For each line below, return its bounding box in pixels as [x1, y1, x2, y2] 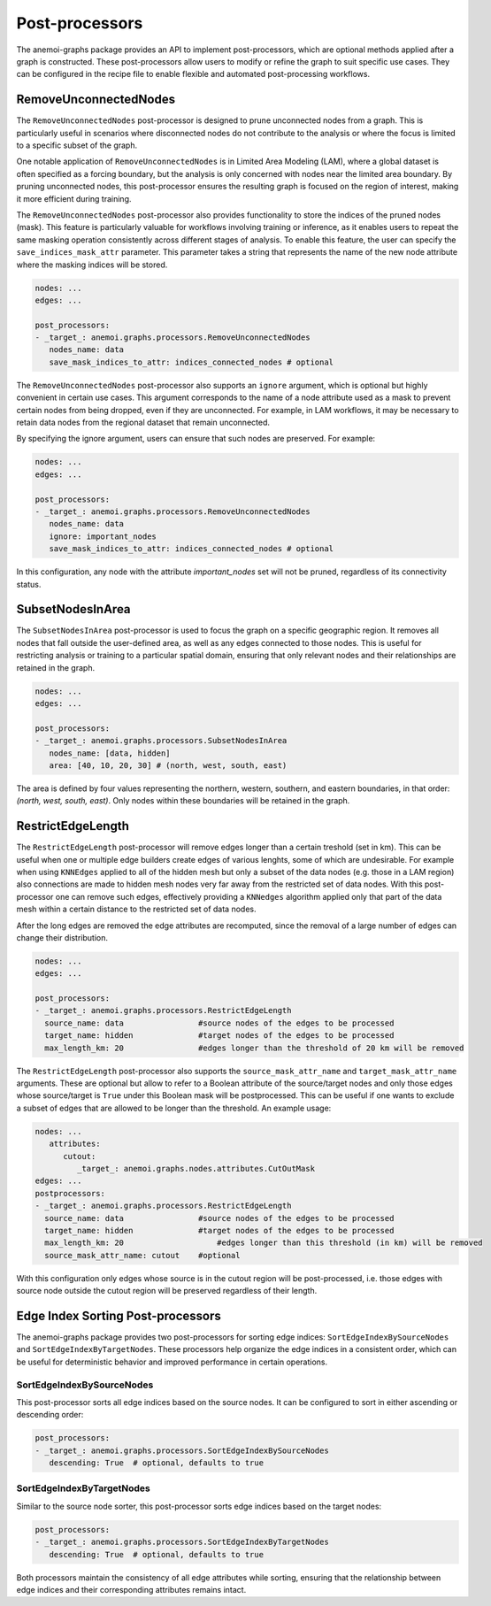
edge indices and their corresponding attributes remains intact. [16, 1584, 247, 1594]
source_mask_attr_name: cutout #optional [44, 1250, 241, 1260]
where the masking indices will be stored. [16, 259, 168, 270]
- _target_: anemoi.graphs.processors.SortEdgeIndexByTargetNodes [35, 1537, 329, 1548]
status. [16, 579, 42, 589]
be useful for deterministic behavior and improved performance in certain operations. [16, 1356, 327, 1367]
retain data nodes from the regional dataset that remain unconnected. [16, 417, 270, 428]
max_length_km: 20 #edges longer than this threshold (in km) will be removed [44, 1238, 483, 1248]
